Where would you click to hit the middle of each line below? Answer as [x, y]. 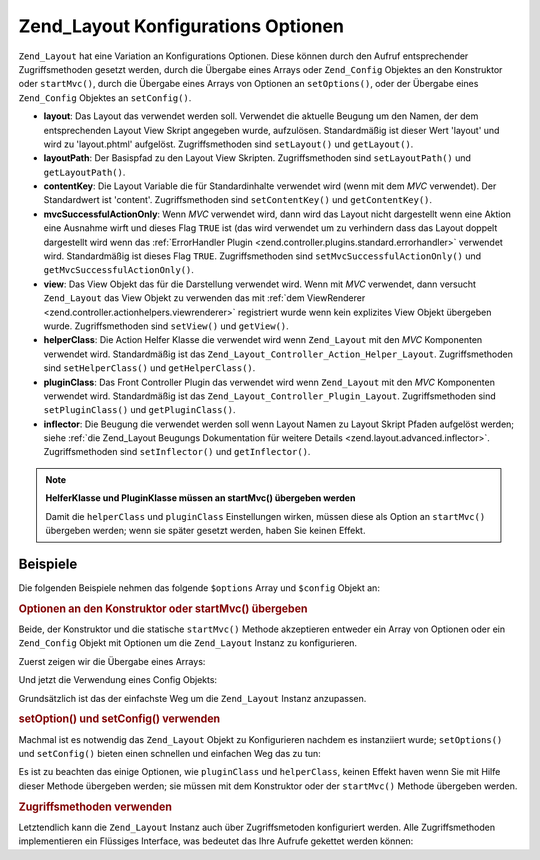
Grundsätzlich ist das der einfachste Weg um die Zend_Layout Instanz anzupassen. [192, 698]
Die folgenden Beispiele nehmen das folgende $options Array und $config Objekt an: [199, 587]
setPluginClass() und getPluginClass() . [139, 410]
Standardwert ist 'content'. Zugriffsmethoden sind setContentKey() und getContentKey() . [238, 200]
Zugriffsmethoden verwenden [95, 807]
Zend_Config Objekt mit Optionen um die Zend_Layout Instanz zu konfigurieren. [188, 643]
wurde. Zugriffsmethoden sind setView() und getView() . [166, 326]
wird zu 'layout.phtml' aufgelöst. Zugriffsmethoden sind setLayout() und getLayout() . [228, 144]
